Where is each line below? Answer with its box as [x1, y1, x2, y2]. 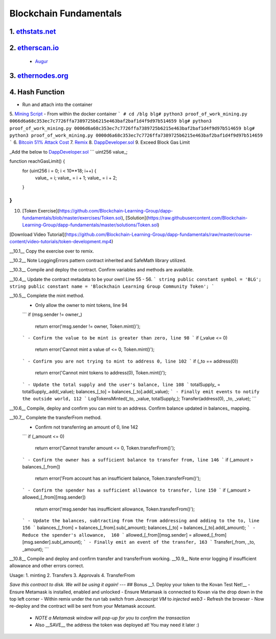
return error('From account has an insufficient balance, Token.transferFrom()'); [35, 475, 201, 481]
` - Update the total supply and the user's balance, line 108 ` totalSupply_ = [22, 381, 221, 388]
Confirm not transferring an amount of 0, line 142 [35, 424, 138, 430]
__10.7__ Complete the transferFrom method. [9, 415, 102, 421]
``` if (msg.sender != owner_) [22, 311, 83, 317]
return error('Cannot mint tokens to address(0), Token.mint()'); [35, 370, 167, 376]
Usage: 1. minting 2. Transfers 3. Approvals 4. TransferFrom [9, 572, 135, 578]
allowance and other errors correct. [9, 563, 84, 569]
